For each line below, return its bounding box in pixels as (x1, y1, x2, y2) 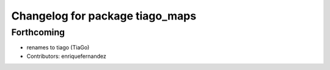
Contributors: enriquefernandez (26, 52, 106, 60)
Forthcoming (11, 27, 65, 38)
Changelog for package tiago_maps (11, 9, 197, 23)
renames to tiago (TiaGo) (26, 44, 90, 51)
